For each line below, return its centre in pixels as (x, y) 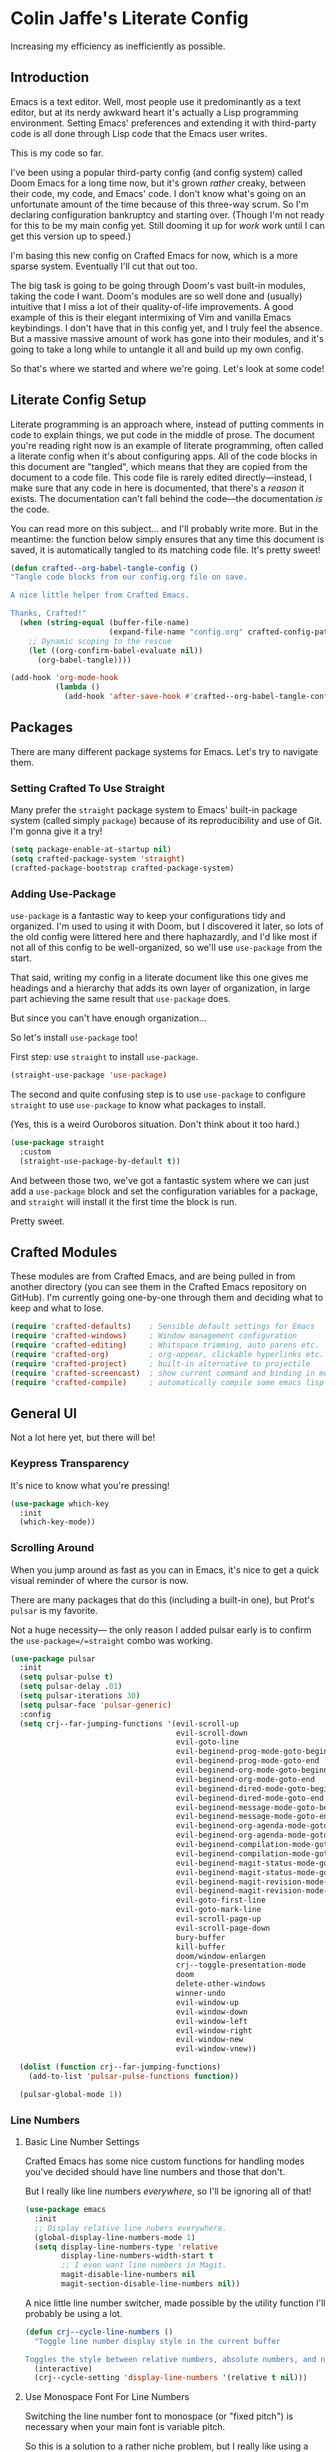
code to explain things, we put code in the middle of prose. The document (162, 434)
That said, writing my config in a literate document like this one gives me (159, 978)
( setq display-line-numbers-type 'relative (126, 2247)
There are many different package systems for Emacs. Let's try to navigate (164, 751)
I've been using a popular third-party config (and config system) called (156, 172)
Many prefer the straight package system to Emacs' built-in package (154, 810)
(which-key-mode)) (58, 1522)
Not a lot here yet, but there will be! (83, 1438)
